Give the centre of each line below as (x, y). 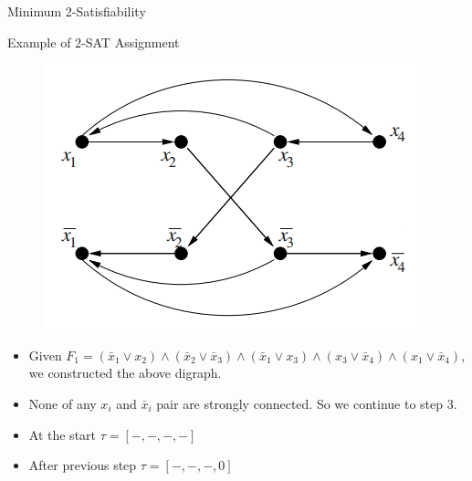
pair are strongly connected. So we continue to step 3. (307, 403)
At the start (63, 434)
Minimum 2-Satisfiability (77, 11)
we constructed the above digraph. (125, 373)
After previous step (83, 465)
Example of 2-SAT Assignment (94, 42)
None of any (63, 403)
